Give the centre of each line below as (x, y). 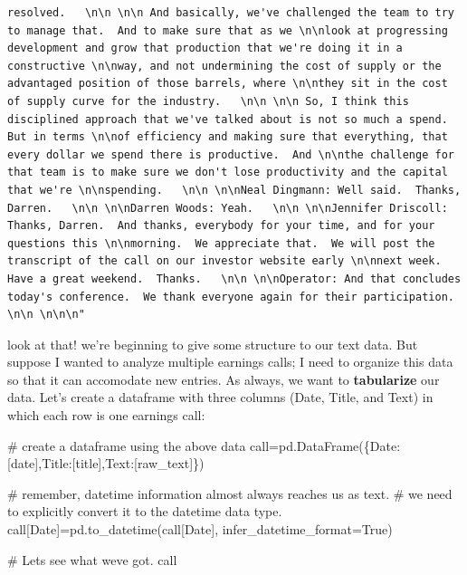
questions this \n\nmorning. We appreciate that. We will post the (221, 243)
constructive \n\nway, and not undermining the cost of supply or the (224, 66)
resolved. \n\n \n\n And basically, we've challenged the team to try (231, 13)
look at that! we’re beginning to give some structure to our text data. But (213, 344)
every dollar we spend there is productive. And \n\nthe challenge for (231, 154)
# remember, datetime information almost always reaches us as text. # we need (230, 493)
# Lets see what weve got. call (92, 559)
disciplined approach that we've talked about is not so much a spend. (228, 119)
